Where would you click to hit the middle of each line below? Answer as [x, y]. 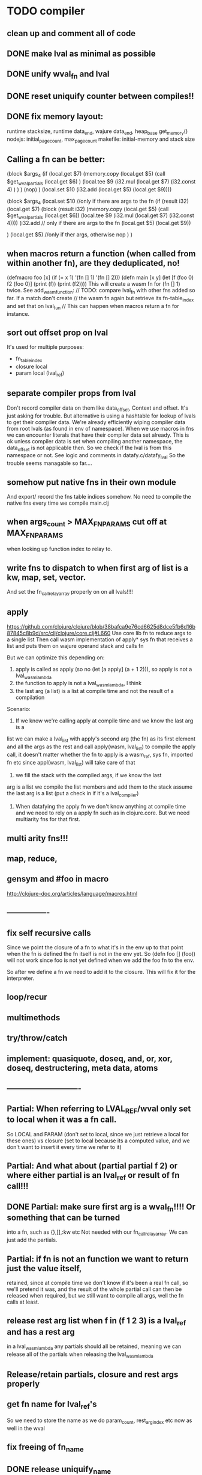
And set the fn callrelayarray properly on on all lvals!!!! [70, 592]
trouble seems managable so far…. [49, 463]
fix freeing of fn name [45, 1448]
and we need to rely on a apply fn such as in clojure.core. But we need [102, 813]
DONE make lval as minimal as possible [82, 53]
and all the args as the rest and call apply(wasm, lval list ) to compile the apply [101, 747]
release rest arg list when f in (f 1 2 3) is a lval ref [97, 1322]
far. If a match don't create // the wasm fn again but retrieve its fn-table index [100, 299]
